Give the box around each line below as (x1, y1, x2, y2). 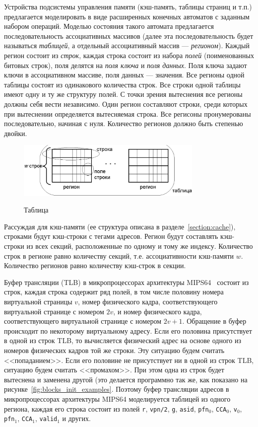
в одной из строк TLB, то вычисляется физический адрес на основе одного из (4, 335, 241, 346)
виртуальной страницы (4, 296, 72, 306)
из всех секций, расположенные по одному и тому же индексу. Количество (26, 241, 253, 251)
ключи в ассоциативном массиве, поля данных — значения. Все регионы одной (4, 70, 245, 80)
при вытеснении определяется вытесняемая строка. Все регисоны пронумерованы (4, 108, 251, 119)
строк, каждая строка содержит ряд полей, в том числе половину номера (4, 286, 224, 297)
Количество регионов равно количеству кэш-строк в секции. (4, 260, 186, 271)
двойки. (4, 128, 27, 138)
